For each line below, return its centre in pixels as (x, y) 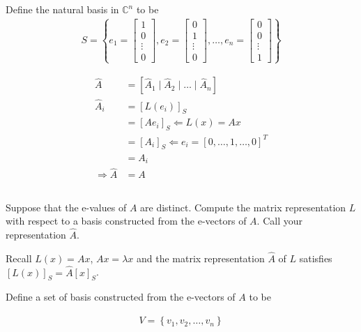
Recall (19, 258)
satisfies (316, 258)
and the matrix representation (200, 258)
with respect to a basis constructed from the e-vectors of (126, 221)
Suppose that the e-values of (66, 207)
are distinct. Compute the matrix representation (243, 207)
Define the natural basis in (62, 9)
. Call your (279, 221)
